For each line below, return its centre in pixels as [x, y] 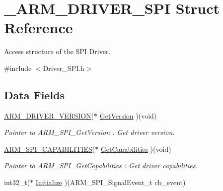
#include [18, 68]
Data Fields [35, 95]
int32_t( [17, 182]
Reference [38, 28]
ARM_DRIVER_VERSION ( [49, 115]
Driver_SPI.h [64, 68]
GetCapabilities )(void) [136, 149]
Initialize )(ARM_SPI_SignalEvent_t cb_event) [111, 182]
